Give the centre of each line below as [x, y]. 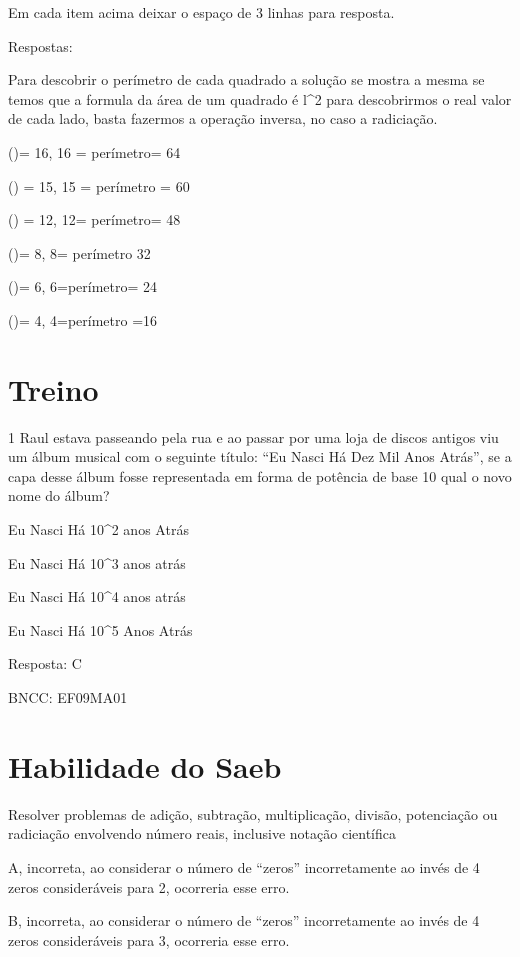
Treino [53, 388]
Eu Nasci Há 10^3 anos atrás [97, 562]
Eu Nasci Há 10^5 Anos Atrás [100, 629]
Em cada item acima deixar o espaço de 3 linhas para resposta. [201, 12]
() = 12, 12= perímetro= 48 [94, 219]
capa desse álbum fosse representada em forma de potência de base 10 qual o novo [260, 475]
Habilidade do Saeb [145, 765]
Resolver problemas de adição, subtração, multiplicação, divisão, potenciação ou [253, 813]
